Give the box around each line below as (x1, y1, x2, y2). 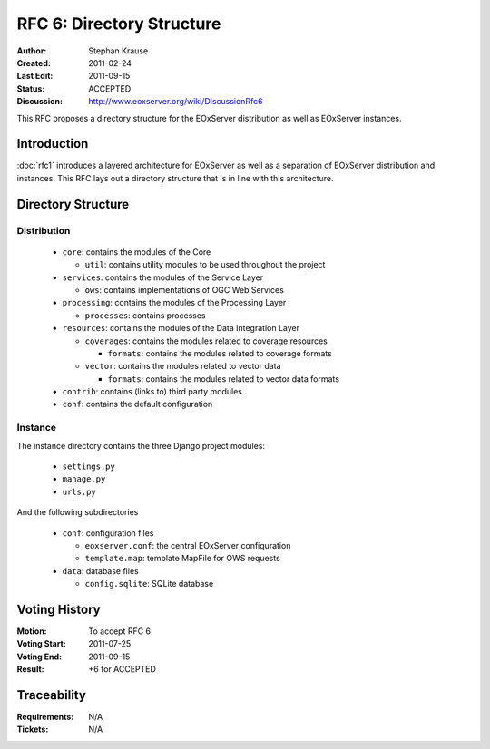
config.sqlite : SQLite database (84, 579, 214, 589)
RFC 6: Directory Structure (16, 14, 221, 34)
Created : (16, 57, 52, 68)
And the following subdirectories (16, 507, 139, 518)
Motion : (16, 626, 47, 637)
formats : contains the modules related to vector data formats (107, 373, 340, 384)
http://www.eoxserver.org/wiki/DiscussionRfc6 (88, 96, 263, 107)
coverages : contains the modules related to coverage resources (84, 336, 328, 346)
